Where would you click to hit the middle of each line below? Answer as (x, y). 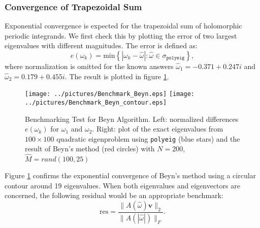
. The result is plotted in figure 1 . (117, 76)
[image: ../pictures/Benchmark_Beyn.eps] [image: (110, 94)
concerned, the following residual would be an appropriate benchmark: (114, 195)
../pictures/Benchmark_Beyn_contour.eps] (96, 102)
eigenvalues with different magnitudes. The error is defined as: (101, 45)
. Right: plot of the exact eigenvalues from (158, 129)
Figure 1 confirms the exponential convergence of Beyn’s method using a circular (131, 175)
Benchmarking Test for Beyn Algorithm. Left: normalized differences (132, 119)
